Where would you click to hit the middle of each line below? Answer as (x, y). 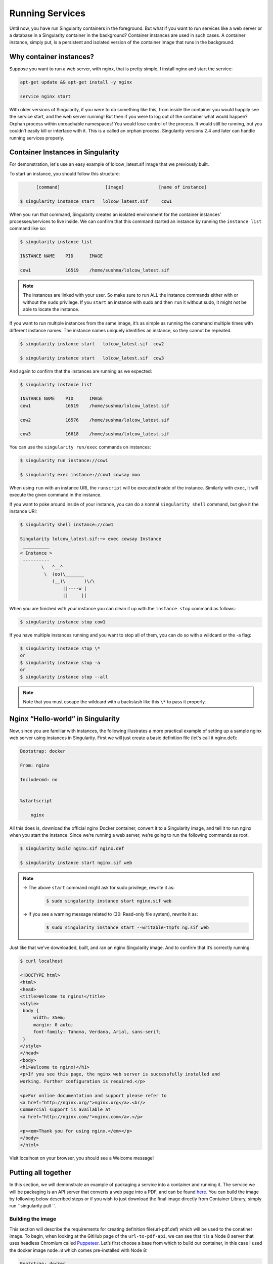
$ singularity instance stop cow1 (63, 622)
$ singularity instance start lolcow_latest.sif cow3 (92, 358)
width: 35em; (49, 1018)
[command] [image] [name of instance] (121, 187)
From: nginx (35, 765)
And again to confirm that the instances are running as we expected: (81, 371)
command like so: (28, 229)
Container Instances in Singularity (64, 152)
